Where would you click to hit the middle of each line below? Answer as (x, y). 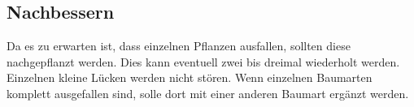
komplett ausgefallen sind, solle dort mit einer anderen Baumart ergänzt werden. (208, 93)
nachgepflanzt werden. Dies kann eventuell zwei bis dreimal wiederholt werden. (203, 61)
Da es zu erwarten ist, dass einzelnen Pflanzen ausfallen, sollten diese (179, 46)
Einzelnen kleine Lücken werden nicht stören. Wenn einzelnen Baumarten (190, 77)
